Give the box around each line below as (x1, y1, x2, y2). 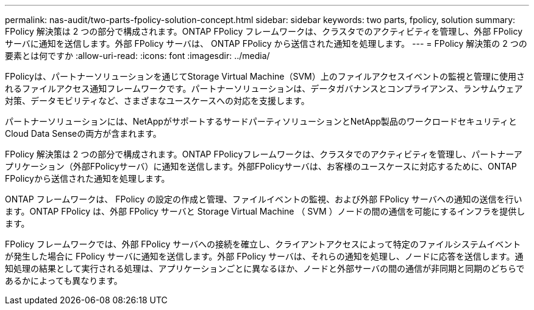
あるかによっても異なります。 (5, 275, 123, 286)
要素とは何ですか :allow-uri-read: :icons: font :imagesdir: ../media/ (5, 50, 270, 61)
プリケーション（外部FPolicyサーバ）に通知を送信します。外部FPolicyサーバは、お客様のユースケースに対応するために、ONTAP (5, 161, 517, 171)
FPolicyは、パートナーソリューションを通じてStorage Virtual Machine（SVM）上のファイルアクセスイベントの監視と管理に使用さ (5, 71, 525, 81)
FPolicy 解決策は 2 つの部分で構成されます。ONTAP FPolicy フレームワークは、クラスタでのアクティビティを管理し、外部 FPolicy (5, 26, 523, 36)
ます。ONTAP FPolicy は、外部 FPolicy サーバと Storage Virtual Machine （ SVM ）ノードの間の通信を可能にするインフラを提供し (5, 206, 525, 216)
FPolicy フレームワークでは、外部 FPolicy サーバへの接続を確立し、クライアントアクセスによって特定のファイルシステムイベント (5, 239, 521, 249)
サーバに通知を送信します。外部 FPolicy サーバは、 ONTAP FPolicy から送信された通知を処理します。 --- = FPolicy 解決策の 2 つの (5, 38, 527, 49)
